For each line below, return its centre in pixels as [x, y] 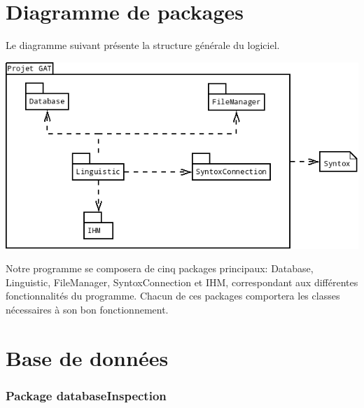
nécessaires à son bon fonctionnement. [87, 309]
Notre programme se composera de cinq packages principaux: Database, [160, 268]
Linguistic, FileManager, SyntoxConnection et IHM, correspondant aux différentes [182, 282]
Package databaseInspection [86, 395]
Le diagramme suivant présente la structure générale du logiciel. [143, 45]
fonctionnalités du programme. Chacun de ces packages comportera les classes [173, 296]
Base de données [87, 357]
